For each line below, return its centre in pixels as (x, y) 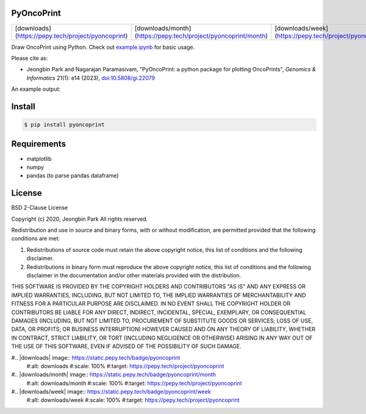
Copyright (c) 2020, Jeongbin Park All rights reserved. (80, 219)
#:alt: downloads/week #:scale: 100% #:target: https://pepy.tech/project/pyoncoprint (133, 400)
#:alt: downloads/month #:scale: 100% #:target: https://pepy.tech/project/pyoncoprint (134, 383)
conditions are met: (36, 238)
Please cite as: (30, 58)
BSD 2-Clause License (40, 208)
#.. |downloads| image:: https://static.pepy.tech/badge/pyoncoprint (96, 357)
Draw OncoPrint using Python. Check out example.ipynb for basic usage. (103, 47)
